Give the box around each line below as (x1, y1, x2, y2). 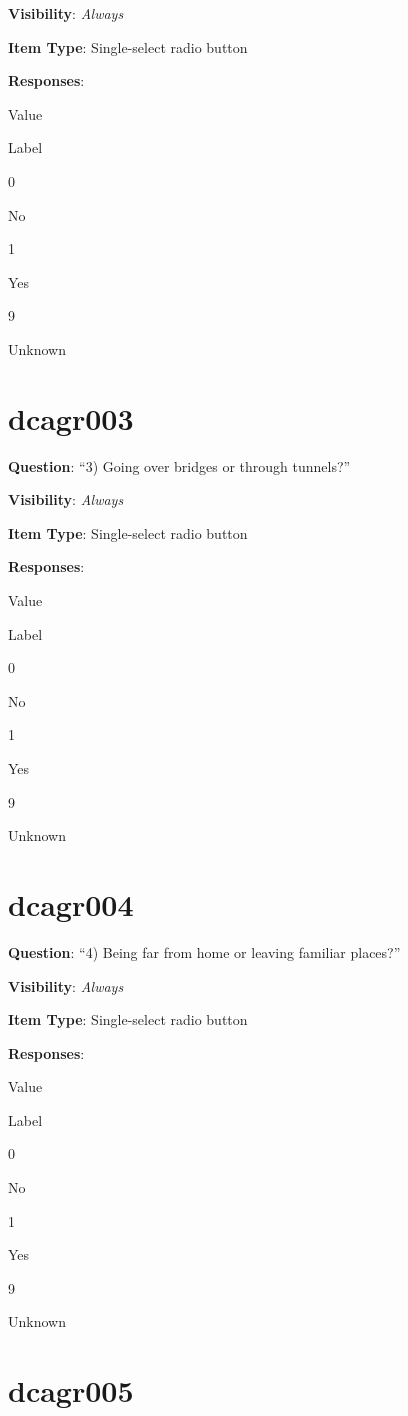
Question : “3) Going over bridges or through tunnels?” (8, 455, 351, 476)
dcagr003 (8, 397, 134, 438)
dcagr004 (8, 883, 134, 924)
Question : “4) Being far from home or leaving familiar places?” (8, 941, 401, 962)
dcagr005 (8, 1370, 134, 1411)
